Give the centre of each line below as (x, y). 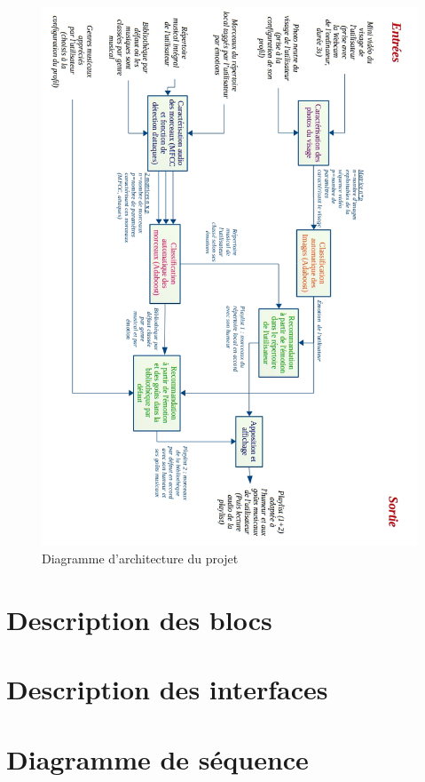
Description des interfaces (167, 689)
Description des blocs (139, 619)
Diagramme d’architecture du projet (140, 558)
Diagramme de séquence (157, 758)
